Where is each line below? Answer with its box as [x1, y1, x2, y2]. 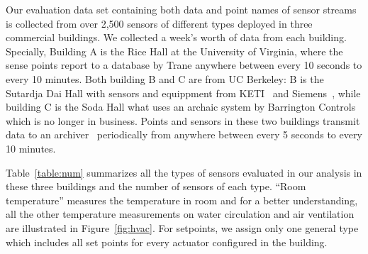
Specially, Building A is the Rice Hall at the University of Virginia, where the [6, 43, 343, 58]
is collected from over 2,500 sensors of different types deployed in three [6, 16, 313, 31]
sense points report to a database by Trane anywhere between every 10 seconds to [6, 57, 362, 72]
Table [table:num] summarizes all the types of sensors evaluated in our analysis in [6, 165, 362, 180]
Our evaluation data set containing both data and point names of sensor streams [6, 2, 357, 16]
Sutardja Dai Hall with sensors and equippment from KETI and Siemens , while [6, 85, 361, 100]
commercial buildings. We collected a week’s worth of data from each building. [6, 30, 347, 45]
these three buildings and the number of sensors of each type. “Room [6, 179, 306, 194]
